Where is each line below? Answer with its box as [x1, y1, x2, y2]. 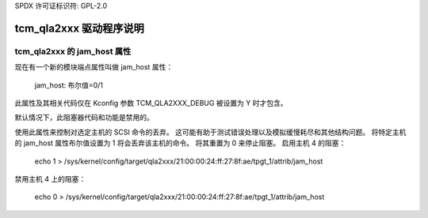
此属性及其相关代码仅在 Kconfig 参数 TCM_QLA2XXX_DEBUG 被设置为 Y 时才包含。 [14, 98, 288, 107]
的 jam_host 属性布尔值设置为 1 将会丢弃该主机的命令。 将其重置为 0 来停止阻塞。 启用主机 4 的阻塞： [14, 138, 346, 148]
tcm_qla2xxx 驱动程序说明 [14, 21, 144, 35]
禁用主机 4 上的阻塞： [14, 174, 86, 183]
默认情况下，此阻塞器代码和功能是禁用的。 [14, 113, 154, 122]
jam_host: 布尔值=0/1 [34, 80, 103, 90]
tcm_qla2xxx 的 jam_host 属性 [14, 46, 132, 57]
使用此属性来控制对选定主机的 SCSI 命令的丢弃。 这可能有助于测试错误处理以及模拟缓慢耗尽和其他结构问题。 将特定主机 [14, 127, 407, 137]
